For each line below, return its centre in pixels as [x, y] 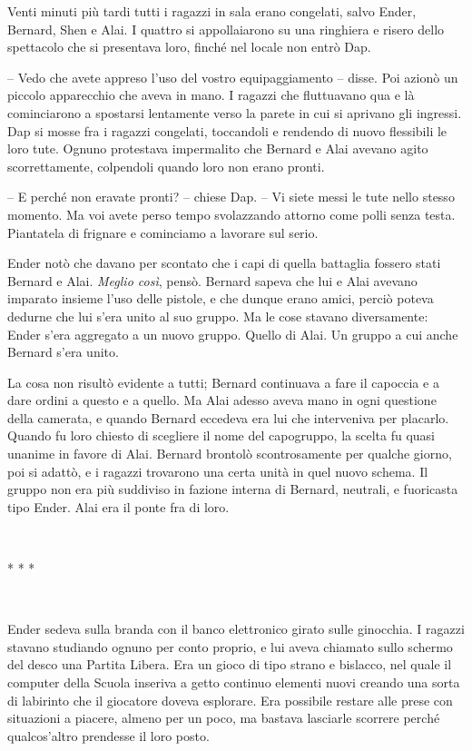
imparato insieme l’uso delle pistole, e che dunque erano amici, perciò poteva [221, 298]
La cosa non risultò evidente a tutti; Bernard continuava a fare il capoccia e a [223, 382]
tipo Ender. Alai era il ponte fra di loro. [118, 506]
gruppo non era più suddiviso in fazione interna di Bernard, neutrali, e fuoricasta [233, 489]
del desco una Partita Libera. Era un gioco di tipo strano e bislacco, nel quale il [230, 664]
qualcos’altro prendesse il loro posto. [108, 735]
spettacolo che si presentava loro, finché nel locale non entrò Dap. [189, 47]
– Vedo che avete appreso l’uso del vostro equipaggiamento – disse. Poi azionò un [233, 77]
